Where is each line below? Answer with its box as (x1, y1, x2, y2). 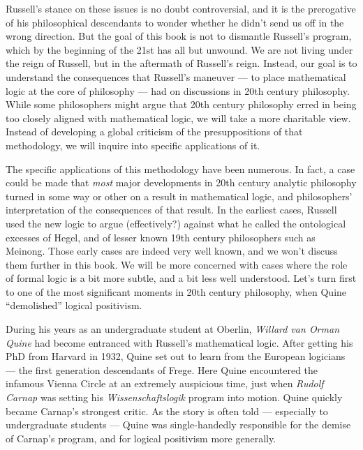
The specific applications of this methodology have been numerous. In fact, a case (6, 161, 355, 176)
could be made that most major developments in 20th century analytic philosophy (6, 175, 357, 190)
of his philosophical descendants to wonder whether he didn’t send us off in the (6, 15, 344, 29)
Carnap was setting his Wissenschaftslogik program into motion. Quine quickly (6, 390, 343, 405)
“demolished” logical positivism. (6, 298, 142, 313)
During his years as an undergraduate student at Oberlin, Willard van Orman (6, 322, 339, 336)
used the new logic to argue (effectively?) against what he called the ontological (6, 216, 346, 230)
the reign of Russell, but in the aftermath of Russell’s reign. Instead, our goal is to (6, 56, 357, 70)
